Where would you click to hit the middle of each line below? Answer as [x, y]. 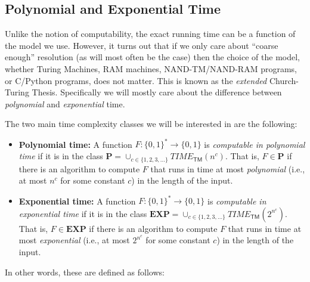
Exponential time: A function [77, 201]
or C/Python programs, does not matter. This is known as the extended [136, 80]
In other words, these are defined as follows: [85, 272]
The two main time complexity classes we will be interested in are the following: [151, 124]
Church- [284, 80]
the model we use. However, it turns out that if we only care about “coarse [142, 45]
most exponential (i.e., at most [74, 240]
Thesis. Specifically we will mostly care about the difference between [157, 92]
